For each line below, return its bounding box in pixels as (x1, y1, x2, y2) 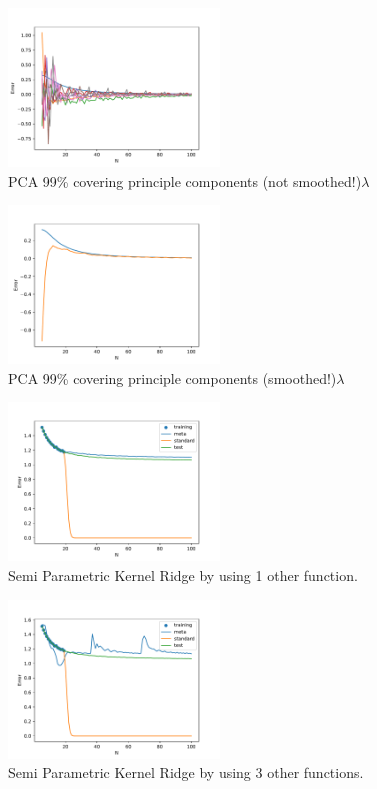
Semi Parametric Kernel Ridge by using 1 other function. (8, 564, 358, 585)
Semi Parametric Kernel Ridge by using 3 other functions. (8, 762, 364, 783)
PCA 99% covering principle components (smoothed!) (8, 367, 337, 388)
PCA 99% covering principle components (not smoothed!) (8, 170, 362, 191)
